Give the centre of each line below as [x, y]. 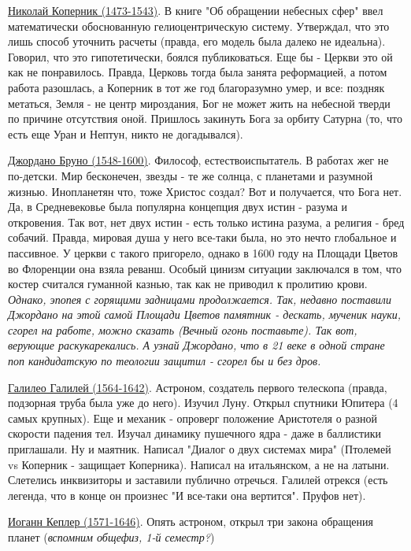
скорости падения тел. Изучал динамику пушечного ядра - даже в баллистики [194, 433]
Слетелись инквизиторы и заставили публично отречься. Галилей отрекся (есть [198, 480]
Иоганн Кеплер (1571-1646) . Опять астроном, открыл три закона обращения [191, 521]
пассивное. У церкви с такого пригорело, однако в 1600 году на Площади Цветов [203, 252]
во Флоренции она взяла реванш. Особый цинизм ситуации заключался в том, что [205, 268]
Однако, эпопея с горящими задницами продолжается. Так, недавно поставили [200, 299]
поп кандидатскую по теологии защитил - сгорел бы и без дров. [165, 361]
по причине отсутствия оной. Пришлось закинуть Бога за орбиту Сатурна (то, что [205, 118]
